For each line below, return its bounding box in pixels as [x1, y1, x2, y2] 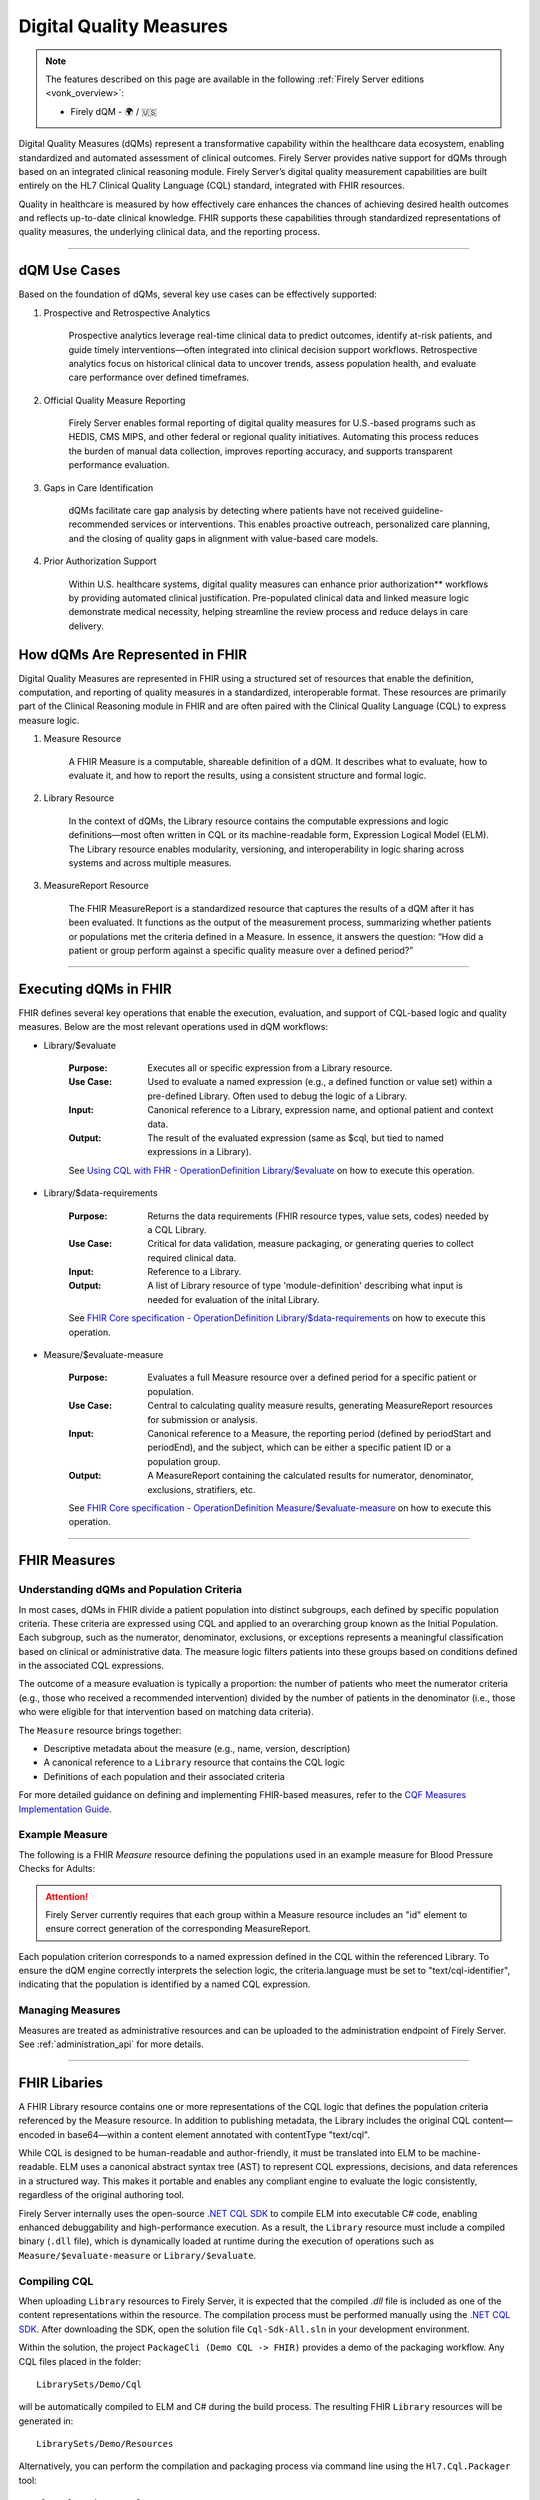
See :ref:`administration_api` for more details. [18, 2038, 204, 2050]
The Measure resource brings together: [18, 1724, 182, 1736]
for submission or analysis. [147, 1413, 259, 1425]
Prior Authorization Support [43, 555, 157, 567]
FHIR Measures [18, 1552, 116, 1569]
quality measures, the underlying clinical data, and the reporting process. [18, 226, 320, 238]
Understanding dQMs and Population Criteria [18, 1583, 243, 1597]
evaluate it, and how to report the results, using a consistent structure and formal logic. [68, 770, 427, 782]
